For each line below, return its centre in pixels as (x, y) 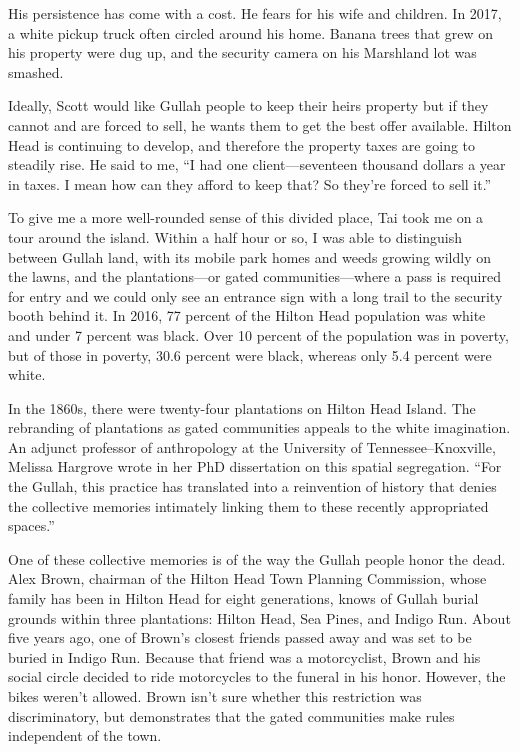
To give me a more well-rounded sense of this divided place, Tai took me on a (246, 217)
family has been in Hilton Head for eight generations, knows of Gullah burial (243, 598)
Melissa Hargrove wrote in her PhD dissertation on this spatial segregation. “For (255, 466)
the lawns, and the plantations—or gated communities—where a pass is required (254, 276)
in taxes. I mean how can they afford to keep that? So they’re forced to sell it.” (250, 183)
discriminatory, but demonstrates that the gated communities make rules (231, 715)
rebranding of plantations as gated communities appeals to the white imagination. (259, 427)
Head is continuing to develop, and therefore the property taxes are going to (242, 144)
